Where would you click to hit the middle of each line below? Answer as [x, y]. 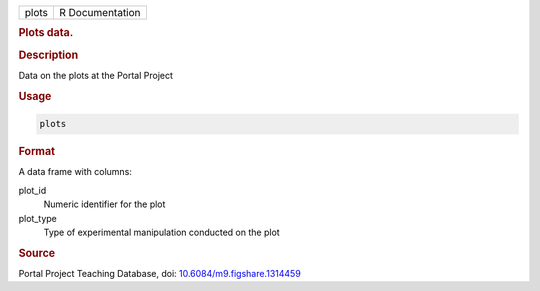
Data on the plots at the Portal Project [96, 75]
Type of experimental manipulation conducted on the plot [161, 232]
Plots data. [46, 33]
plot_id [32, 190]
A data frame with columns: [75, 172]
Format [36, 152]
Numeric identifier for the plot [104, 204]
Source [37, 253]
